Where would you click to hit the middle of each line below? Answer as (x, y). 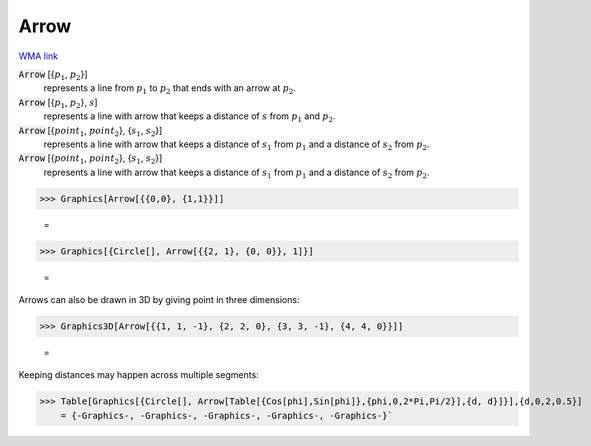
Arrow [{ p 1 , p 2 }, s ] (58, 103)
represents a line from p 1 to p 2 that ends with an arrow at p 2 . (170, 89)
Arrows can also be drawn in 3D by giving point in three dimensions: (159, 299)
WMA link (38, 56)
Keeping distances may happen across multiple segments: (138, 375)
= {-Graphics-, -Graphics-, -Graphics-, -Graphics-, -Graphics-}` (227, 415)
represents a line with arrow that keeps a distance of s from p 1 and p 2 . (189, 117)
